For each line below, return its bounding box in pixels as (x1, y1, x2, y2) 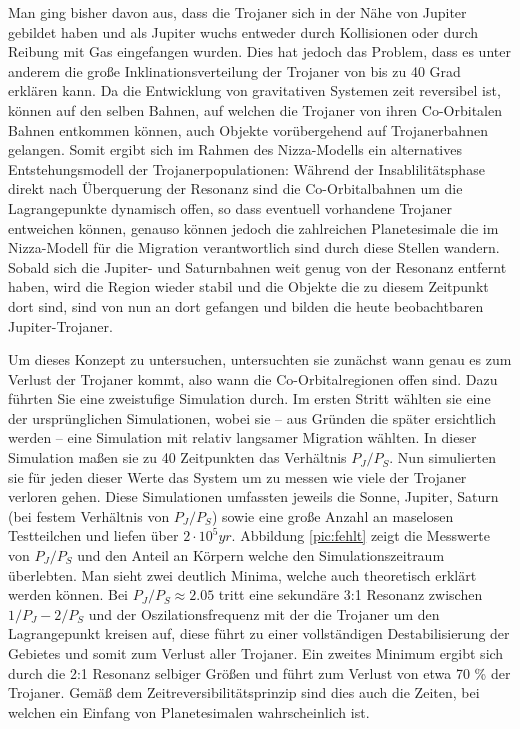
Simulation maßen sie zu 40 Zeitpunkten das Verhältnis (8, 447, 347, 468)
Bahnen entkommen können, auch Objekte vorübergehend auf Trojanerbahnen (8, 119, 488, 140)
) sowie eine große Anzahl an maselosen (211, 505, 454, 526)
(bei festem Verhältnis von (8, 505, 170, 526)
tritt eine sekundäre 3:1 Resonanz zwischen (218, 584, 483, 605)
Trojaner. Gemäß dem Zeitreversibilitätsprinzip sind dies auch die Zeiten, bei (8, 682, 480, 703)
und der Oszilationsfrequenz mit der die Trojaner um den (88, 603, 440, 624)
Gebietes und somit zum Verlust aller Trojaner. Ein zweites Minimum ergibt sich (8, 643, 504, 663)
